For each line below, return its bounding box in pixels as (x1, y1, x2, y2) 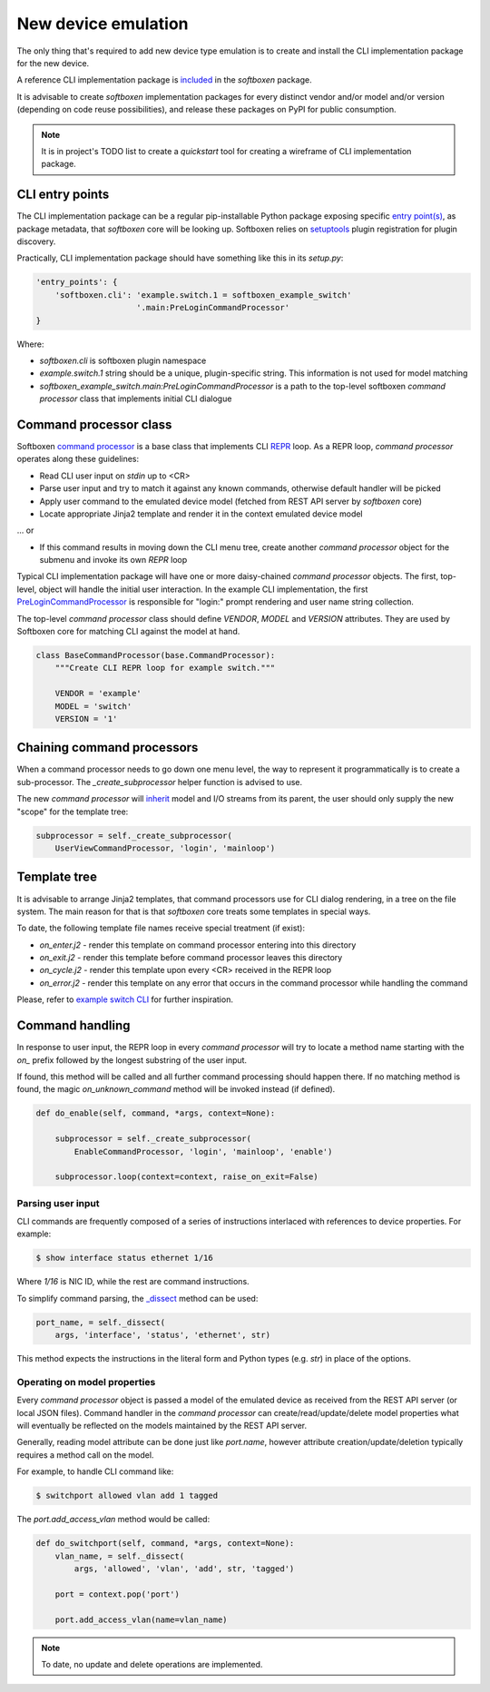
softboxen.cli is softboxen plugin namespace (39, 355, 207, 366)
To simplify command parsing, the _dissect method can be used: (16, 1293, 259, 1303)
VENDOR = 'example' (54, 688, 142, 699)
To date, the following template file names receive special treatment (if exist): (16, 922, 306, 934)
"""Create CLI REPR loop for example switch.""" (54, 663, 276, 674)
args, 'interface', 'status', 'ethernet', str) (54, 1330, 271, 1341)
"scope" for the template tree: (16, 806, 129, 817)
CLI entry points (16, 187, 110, 202)
